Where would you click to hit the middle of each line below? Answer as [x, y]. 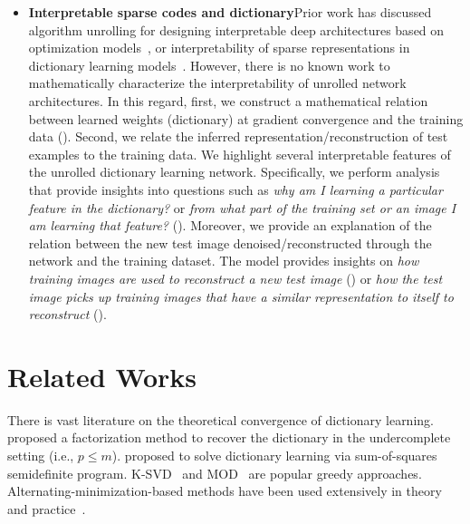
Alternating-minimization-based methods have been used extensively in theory [225, 491]
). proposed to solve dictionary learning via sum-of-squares [274, 455]
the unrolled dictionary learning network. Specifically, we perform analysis [234, 172]
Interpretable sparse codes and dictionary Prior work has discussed [230, 12]
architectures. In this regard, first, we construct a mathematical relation [228, 100]
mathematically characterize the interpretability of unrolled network [217, 83]
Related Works [102, 376]
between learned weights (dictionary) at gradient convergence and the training [246, 118]
